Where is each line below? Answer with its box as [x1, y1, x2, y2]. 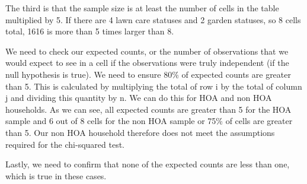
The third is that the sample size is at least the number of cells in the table [5, 2, 279, 14]
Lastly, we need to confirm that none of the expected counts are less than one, [5, 158, 290, 170]
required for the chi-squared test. [5, 138, 124, 150]
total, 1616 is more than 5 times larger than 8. [5, 25, 174, 37]
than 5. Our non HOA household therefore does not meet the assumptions [5, 126, 275, 138]
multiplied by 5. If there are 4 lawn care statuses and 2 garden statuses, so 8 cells [5, 13, 301, 26]
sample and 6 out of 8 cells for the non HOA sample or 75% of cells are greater [5, 115, 293, 127]
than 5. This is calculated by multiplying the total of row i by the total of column [5, 80, 302, 92]
